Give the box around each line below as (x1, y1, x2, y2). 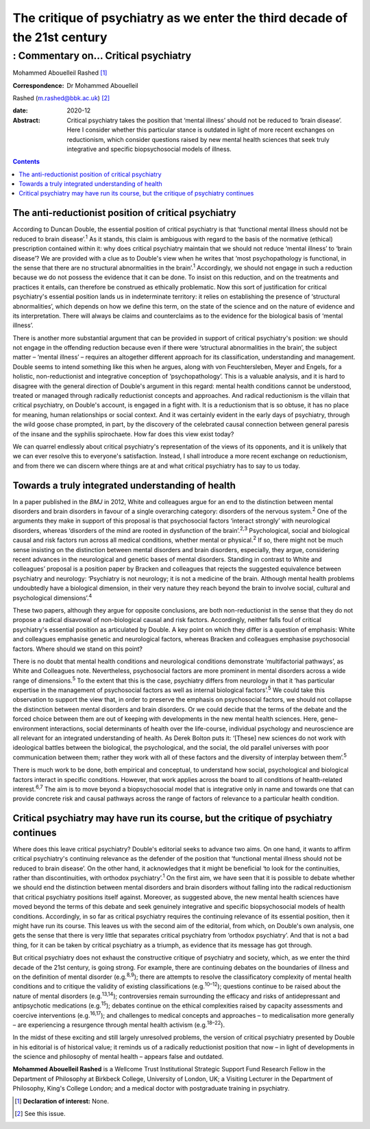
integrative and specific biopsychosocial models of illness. (66, 145, 232, 153)
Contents (12, 158, 40, 166)
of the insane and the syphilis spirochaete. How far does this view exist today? (12, 429, 234, 438)
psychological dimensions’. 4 (12, 592, 92, 602)
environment (12, 724, 49, 733)
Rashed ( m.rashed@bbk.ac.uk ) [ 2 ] (12, 93, 110, 102)
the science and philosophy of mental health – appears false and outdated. (12, 1053, 224, 1061)
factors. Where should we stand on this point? (12, 645, 143, 653)
